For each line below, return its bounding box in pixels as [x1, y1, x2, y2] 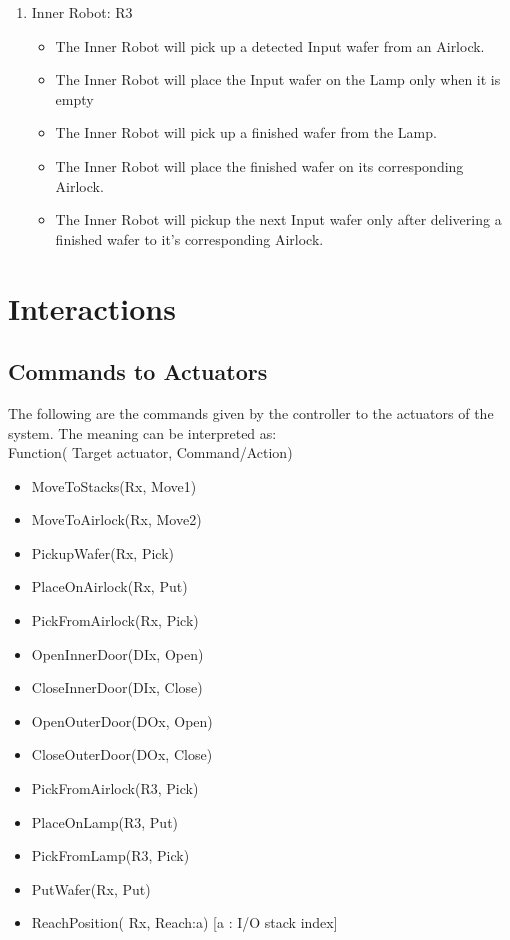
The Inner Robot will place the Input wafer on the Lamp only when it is [55, 69, 501, 90]
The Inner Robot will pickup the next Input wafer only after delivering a [55, 209, 502, 230]
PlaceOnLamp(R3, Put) [31, 811, 179, 832]
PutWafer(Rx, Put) [31, 878, 151, 899]
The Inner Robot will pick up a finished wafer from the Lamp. [55, 122, 437, 143]
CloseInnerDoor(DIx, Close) [31, 677, 203, 698]
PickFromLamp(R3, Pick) [31, 845, 190, 866]
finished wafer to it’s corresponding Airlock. [55, 228, 324, 249]
